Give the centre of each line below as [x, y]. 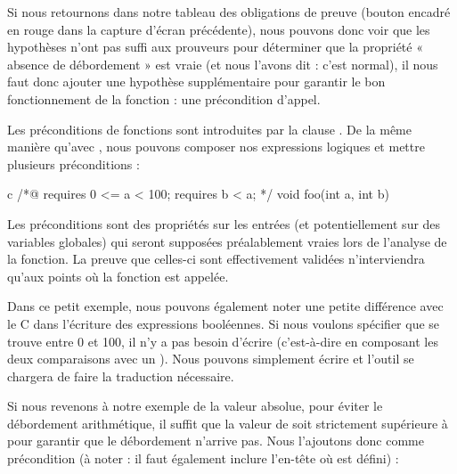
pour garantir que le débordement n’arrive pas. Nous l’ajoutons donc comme [216, 441]
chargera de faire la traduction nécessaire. [121, 376]
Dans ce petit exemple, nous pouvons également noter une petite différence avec [225, 306]
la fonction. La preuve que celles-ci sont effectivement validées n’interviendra [216, 259]
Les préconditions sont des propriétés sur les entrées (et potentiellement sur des [224, 223]
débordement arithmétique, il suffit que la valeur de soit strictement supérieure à [228, 423]
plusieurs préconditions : [73, 163]
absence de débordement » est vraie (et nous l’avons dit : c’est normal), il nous [223, 64]
